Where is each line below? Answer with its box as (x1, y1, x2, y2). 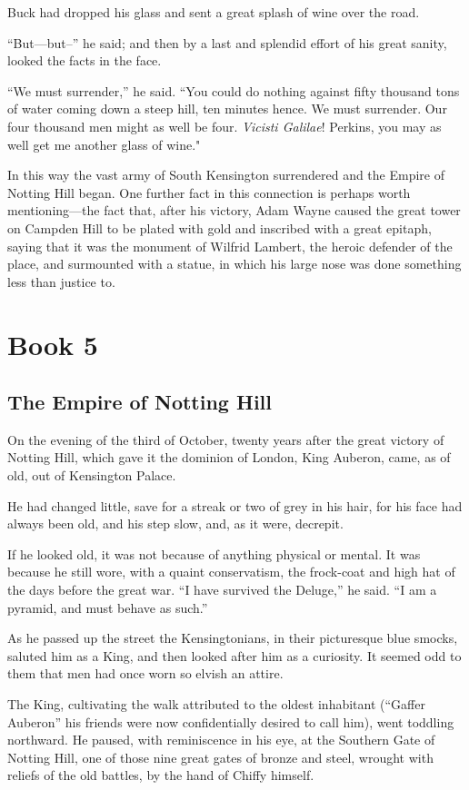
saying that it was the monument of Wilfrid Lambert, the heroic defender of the (7, 236, 453, 255)
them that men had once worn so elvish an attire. (7, 664, 284, 683)
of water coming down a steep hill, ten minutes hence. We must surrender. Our (7, 99, 447, 118)
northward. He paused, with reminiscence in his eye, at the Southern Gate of (7, 730, 435, 749)
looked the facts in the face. (7, 51, 162, 70)
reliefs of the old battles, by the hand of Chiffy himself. (7, 765, 314, 785)
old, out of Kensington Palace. (7, 466, 176, 485)
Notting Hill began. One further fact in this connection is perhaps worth (7, 183, 411, 202)
